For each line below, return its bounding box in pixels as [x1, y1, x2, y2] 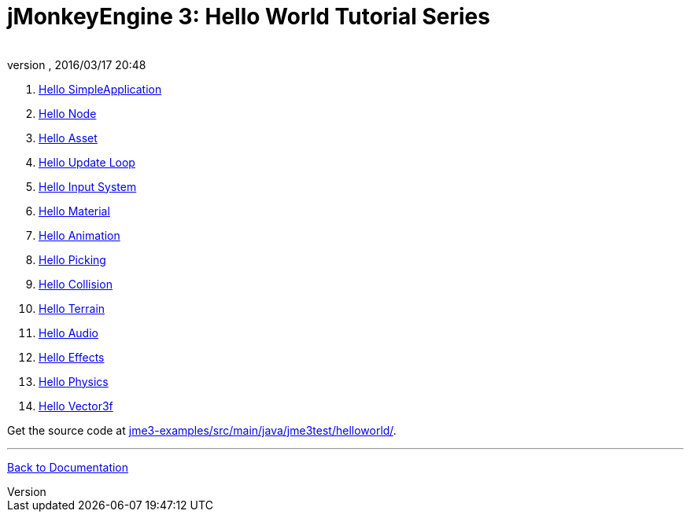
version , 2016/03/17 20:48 [7, 57, 146, 72]
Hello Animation [39, 228, 120, 242]
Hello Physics [39, 374, 109, 388]
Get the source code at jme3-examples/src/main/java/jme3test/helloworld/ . [7, 423, 397, 437]
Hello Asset [39, 130, 98, 145]
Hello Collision [39, 277, 113, 291]
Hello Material [39, 204, 110, 218]
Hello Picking [39, 252, 106, 266]
